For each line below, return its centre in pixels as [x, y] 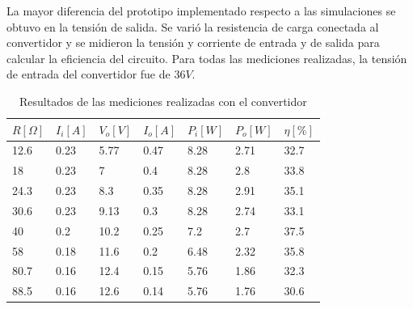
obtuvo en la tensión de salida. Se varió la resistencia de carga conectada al [193, 26]
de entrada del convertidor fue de [88, 74]
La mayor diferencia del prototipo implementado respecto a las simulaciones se [201, 11]
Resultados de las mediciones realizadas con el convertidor [163, 101]
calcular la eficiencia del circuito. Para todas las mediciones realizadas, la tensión [207, 58]
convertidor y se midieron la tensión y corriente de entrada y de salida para [193, 42]
